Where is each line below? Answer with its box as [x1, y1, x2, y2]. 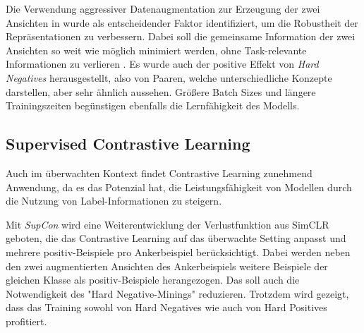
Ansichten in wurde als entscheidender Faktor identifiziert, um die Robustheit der [6, 15, 358, 30]
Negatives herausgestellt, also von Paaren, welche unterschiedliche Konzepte [6, 70, 332, 85]
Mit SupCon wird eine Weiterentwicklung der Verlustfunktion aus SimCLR [6, 217, 329, 231]
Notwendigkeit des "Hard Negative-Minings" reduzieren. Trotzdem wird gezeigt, [6, 286, 349, 301]
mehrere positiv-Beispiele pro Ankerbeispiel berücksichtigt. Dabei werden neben [6, 244, 351, 259]
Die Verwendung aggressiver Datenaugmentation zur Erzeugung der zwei [6, 1, 320, 16]
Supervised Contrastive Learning [6, 133, 250, 155]
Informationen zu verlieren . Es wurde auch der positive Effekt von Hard [6, 56, 319, 71]
